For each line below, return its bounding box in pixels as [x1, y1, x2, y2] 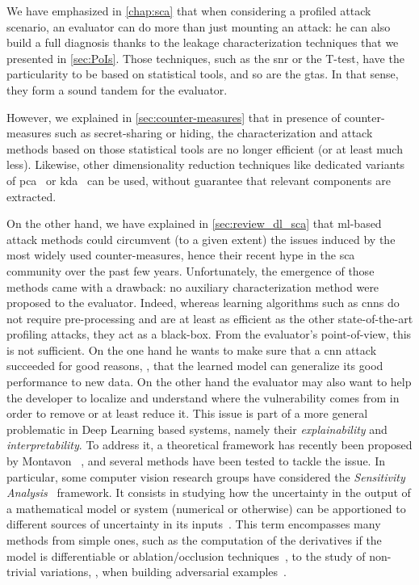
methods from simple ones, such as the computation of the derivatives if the [6, 532, 382, 548]
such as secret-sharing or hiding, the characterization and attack [55, 124, 373, 141]
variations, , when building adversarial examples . [40, 563, 287, 580]
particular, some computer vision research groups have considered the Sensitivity [6, 468, 405, 485]
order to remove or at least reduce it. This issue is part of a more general [6, 405, 368, 422]
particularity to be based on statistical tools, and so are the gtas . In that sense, [6, 65, 399, 82]
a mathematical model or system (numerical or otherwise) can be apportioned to [6, 499, 406, 516]
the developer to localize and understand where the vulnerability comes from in [6, 389, 400, 406]
